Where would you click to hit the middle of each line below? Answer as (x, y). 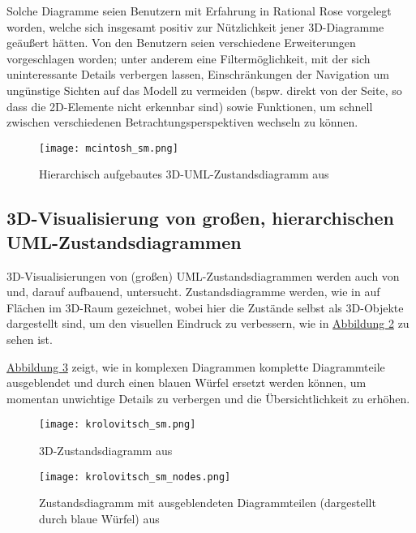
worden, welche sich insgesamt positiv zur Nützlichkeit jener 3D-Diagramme (195, 26)
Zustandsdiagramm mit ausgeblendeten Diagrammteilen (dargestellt (208, 503)
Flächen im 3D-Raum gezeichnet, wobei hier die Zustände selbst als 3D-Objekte (205, 307)
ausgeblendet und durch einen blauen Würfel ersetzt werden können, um (187, 383)
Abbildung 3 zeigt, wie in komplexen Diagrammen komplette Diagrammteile (196, 366)
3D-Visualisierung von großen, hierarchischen (200, 218)
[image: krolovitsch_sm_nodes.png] (135, 477)
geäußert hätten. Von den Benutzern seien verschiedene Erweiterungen (181, 43)
